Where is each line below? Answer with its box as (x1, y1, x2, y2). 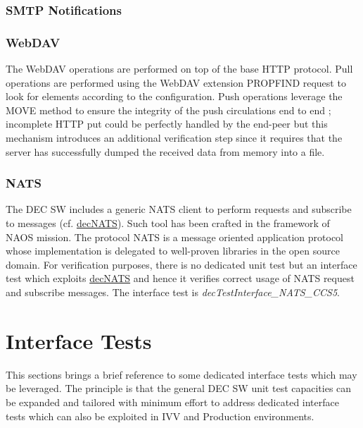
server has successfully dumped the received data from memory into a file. (6, 144, 325, 159)
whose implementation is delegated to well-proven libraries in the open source (6, 243, 340, 258)
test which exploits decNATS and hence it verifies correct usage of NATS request (6, 271, 355, 286)
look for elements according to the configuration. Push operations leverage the (6, 89, 343, 104)
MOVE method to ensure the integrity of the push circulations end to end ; (6, 102, 331, 117)
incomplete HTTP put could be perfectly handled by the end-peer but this (6, 116, 328, 131)
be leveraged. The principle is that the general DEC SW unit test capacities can (6, 381, 352, 396)
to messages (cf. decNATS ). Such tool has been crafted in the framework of (6, 216, 330, 231)
